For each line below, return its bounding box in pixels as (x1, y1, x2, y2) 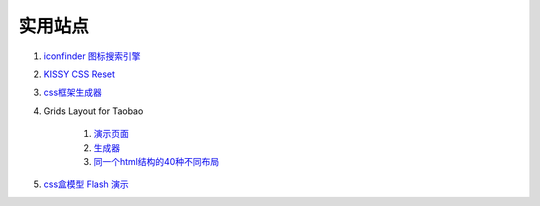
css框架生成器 (43, 86, 102, 99)
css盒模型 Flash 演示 (43, 178, 129, 190)
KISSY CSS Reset (43, 68, 115, 80)
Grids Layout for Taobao (43, 105, 144, 117)
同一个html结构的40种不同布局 (93, 155, 220, 167)
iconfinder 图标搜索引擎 (43, 50, 141, 62)
